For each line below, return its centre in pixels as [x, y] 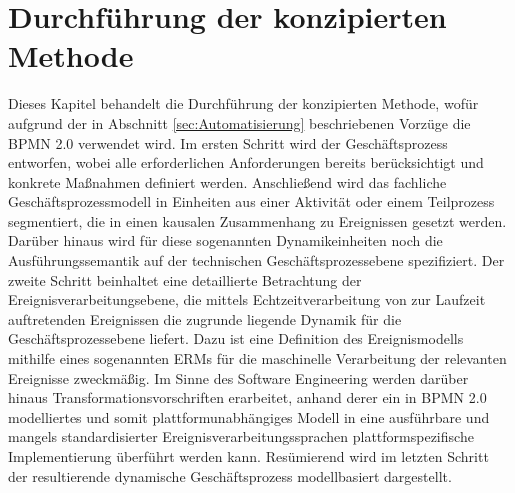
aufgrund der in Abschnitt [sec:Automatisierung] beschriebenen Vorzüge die [239, 122]
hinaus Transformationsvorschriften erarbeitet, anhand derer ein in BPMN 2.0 [247, 397]
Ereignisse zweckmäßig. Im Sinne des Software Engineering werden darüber [238, 377]
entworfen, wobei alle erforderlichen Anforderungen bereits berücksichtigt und [246, 162]
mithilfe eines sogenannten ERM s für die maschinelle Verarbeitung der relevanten [257, 358]
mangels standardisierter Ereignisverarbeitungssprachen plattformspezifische [241, 436]
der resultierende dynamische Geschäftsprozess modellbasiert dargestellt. [230, 475]
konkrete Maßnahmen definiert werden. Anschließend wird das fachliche [227, 181]
